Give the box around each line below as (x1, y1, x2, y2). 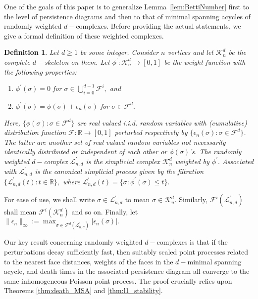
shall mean (4, 207, 37, 217)
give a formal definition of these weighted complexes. (4, 30, 164, 41)
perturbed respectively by (114, 127, 188, 137)
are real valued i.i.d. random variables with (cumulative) (77, 117, 247, 128)
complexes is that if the (156, 237, 228, 247)
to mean (125, 194, 150, 205)
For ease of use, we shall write (4, 194, 95, 205)
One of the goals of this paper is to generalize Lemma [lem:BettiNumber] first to (4, 1, 250, 11)
